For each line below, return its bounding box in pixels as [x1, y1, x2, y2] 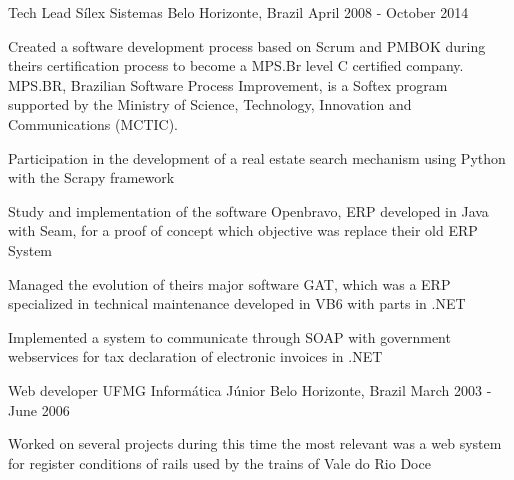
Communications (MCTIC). [8, 113, 179, 134]
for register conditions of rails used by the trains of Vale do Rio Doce [8, 452, 431, 473]
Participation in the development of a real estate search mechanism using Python [8, 147, 506, 168]
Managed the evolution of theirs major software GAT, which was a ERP [8, 273, 451, 294]
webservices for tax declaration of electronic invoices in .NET [8, 346, 383, 367]
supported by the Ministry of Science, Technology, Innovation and [8, 94, 412, 115]
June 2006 [8, 399, 70, 420]
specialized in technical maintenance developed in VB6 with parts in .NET [8, 293, 466, 314]
